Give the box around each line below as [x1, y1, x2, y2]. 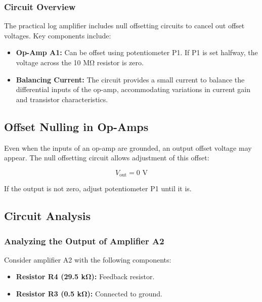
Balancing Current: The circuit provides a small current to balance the [16, 74, 245, 84]
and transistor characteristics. [16, 94, 108, 104]
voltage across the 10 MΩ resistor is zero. [16, 57, 144, 67]
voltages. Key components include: [4, 30, 111, 40]
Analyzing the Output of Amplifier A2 [4, 234, 164, 247]
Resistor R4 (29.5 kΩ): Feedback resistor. [16, 271, 155, 282]
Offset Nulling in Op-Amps [4, 118, 149, 134]
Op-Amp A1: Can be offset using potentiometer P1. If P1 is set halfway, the [16, 47, 258, 58]
